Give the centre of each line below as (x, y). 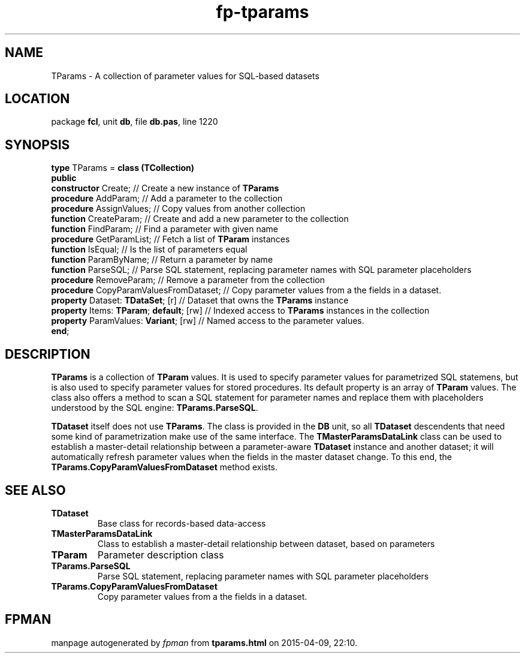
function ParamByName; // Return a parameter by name (162, 260)
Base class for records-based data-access (182, 523)
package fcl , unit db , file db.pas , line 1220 (135, 122)
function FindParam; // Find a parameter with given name (165, 229)
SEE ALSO (35, 490)
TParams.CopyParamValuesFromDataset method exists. (165, 467)
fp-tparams (262, 12)
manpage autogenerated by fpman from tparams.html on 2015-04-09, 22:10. (204, 642)
